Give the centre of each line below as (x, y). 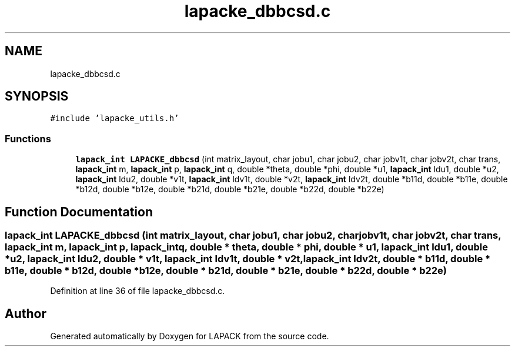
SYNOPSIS (37, 96)
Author (26, 313)
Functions (28, 138)
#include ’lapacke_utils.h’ (115, 118)
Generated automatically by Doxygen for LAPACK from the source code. (190, 336)
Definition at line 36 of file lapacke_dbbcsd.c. (138, 291)
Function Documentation (79, 212)
